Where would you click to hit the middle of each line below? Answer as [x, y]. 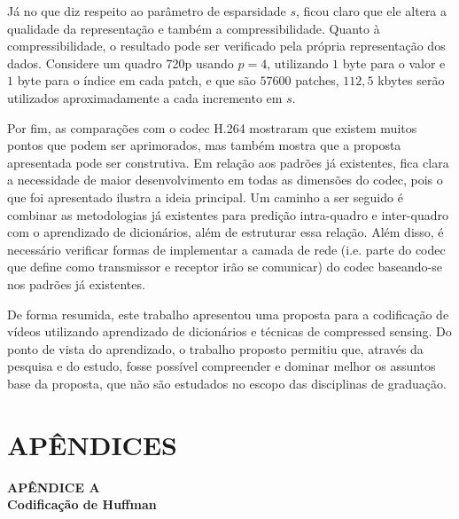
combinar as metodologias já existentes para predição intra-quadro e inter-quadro [228, 214]
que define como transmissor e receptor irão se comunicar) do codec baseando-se [225, 267]
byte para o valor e [394, 63]
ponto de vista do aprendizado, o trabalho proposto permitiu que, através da [215, 348]
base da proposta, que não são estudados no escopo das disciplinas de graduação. [227, 383]
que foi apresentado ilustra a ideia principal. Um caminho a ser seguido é [205, 197]
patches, [317, 80]
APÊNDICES [92, 444]
